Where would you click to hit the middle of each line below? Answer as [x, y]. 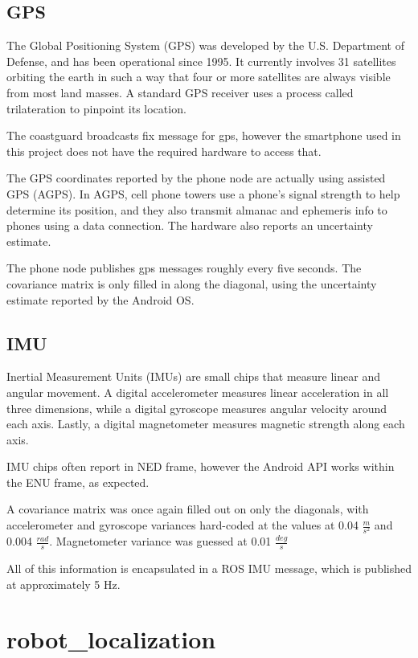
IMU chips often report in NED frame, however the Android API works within [201, 466]
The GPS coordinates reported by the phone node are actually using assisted [196, 178]
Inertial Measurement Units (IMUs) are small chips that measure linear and [193, 376]
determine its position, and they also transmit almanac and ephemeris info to [197, 209]
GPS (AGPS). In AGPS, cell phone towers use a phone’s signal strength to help [203, 193]
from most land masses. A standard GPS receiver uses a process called [180, 92]
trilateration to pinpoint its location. [96, 108]
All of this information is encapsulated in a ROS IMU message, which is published [209, 568]
